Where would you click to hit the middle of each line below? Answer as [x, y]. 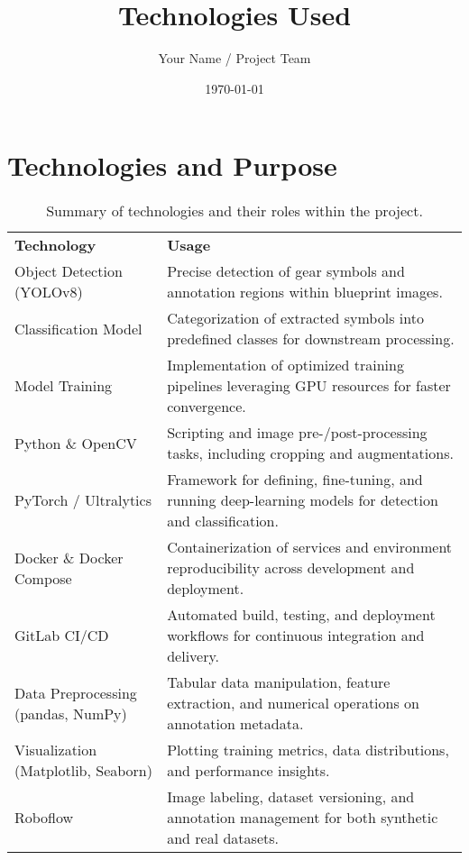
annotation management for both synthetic [303, 818]
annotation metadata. [235, 724]
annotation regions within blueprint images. [305, 292]
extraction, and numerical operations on [293, 703]
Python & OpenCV [76, 443]
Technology [55, 245]
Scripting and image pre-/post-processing [297, 433]
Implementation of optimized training [285, 365]
